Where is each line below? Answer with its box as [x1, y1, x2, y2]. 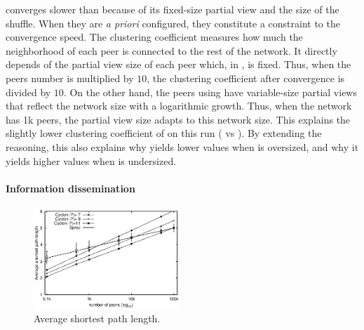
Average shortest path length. [34, 311, 161, 326]
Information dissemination [6, 180, 135, 195]
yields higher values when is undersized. [6, 153, 177, 168]
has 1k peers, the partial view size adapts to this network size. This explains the [6, 112, 351, 126]
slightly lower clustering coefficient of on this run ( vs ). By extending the [6, 126, 322, 140]
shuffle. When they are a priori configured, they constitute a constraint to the [6, 15, 340, 30]
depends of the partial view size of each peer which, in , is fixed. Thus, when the [6, 57, 351, 72]
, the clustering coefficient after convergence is [147, 70, 345, 85]
